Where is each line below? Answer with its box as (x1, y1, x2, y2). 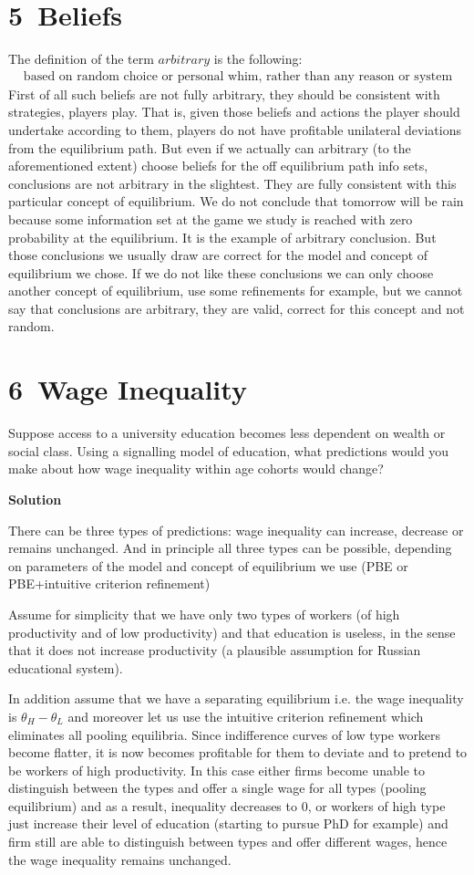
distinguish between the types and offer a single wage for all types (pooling (8, 778, 427, 797)
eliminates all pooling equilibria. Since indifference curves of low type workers (8, 724, 441, 744)
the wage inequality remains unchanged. (8, 849, 232, 869)
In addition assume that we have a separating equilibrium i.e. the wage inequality (8, 689, 464, 708)
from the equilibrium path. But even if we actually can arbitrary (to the (8, 138, 411, 157)
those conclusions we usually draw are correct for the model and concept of (8, 245, 428, 265)
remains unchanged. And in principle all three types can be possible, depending (8, 538, 452, 557)
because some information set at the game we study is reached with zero (8, 209, 413, 228)
